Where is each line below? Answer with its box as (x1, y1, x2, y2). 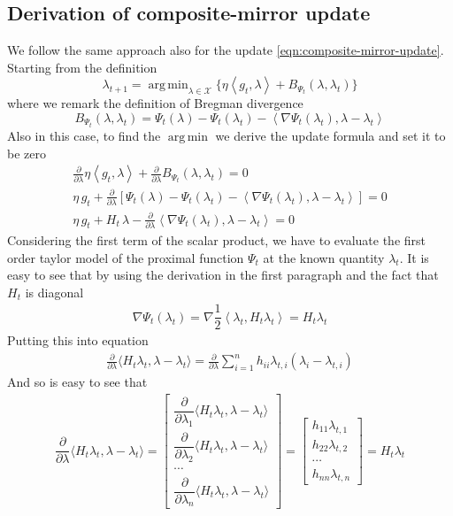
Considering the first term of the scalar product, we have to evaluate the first (7, 231, 426, 250)
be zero (7, 143, 46, 162)
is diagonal (25, 282, 84, 301)
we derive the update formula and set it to (215, 127, 446, 145)
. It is (399, 248, 429, 266)
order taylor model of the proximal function (7, 248, 244, 266)
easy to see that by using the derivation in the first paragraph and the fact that (7, 266, 439, 284)
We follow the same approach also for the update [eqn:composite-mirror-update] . (7, 41, 444, 59)
